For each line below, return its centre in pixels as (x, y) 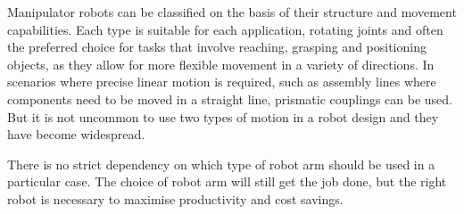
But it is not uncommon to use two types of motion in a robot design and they (223, 116)
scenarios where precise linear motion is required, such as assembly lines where (222, 82)
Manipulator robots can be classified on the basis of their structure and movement (232, 12)
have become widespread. (76, 134)
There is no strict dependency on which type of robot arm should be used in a (221, 164)
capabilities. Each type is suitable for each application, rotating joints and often (225, 29)
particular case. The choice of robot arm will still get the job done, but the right (227, 181)
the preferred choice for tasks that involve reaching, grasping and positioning (217, 47)
